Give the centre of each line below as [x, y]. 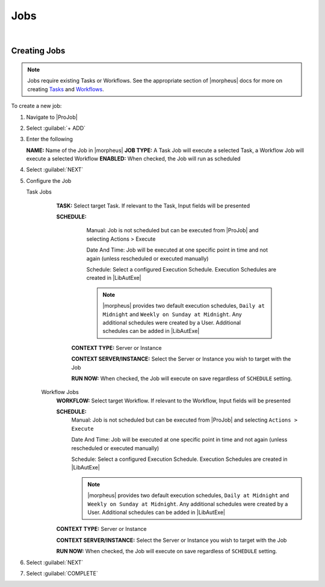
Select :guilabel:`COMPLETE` [62, 573]
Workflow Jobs [60, 392]
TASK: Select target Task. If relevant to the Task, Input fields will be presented [153, 206]
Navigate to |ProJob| [52, 117]
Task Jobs [39, 192]
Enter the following [50, 139]
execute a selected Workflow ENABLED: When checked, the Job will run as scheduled [133, 159]
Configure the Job [49, 180]
